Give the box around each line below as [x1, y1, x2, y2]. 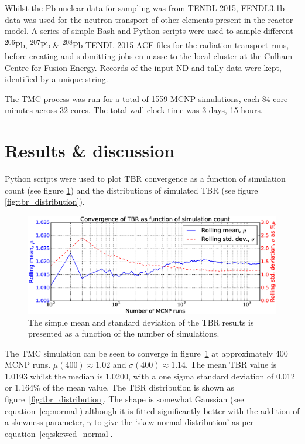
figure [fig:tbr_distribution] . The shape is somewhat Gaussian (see [5, 393, 244, 405]
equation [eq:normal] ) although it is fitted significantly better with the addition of [5, 404, 300, 416]
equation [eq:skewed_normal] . [5, 427, 113, 439]
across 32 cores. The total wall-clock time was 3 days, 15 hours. [35, 104, 263, 116]
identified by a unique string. [5, 73, 108, 85]
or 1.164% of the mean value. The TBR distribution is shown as [5, 381, 234, 394]
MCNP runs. [5, 358, 51, 371]
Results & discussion [5, 138, 175, 162]
